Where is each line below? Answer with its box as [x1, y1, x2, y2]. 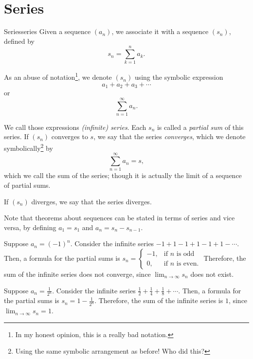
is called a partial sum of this [157, 122, 244, 132]
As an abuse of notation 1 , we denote [4, 71, 112, 82]
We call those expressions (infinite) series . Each [4, 122, 146, 132]
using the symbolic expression [134, 72, 223, 82]
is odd [176, 251, 195, 258]
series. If [4, 131, 29, 142]
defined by [4, 36, 35, 46]
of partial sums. [4, 180, 51, 190]
